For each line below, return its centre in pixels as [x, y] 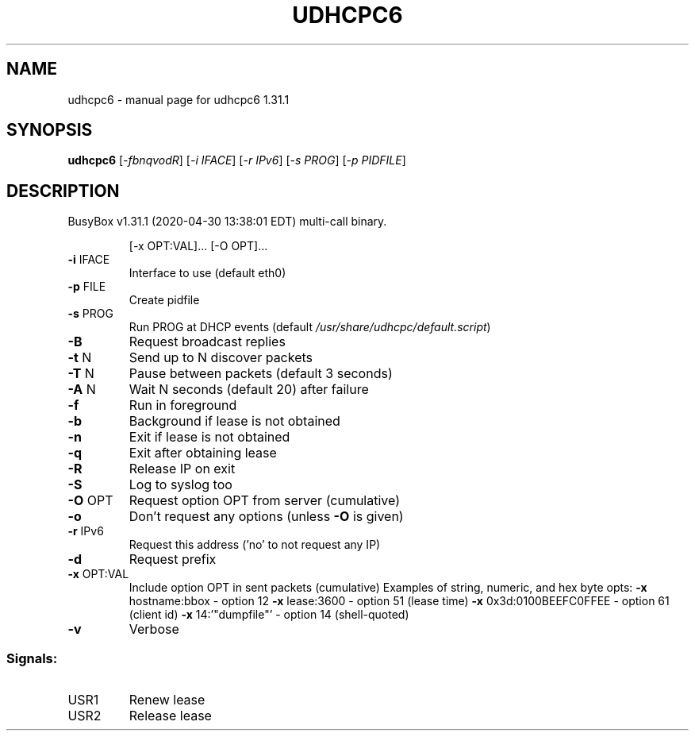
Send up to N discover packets [221, 358]
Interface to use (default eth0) [207, 273]
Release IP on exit [182, 469]
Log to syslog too [180, 485]
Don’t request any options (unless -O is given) [266, 517]
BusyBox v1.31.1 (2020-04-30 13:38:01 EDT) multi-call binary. [227, 222]
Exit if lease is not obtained [209, 437]
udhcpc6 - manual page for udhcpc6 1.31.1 [179, 99]
